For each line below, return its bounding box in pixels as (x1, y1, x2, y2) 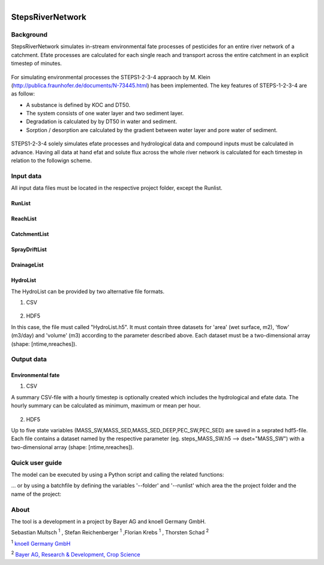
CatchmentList (11, 231, 49, 238)
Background (11, 30, 48, 38)
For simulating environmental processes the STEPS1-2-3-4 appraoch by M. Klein (11, 73, 211, 80)
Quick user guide (11, 458, 62, 467)
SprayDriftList (11, 246, 47, 253)
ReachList (11, 215, 37, 222)
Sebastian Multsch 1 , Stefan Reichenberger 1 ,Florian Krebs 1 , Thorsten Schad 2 (11, 528, 209, 536)
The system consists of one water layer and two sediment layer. (26, 110, 184, 117)
